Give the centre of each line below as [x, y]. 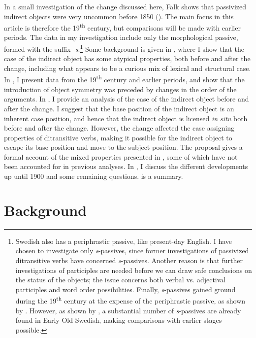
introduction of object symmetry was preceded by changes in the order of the [120, 89]
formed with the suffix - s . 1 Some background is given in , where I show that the [124, 48]
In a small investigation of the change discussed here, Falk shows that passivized [125, 6]
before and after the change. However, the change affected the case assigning [119, 128]
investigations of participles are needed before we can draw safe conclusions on [134, 270]
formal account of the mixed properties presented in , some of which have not [121, 156]
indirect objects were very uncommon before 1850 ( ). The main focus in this [119, 16]
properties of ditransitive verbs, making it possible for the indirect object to [118, 137]
